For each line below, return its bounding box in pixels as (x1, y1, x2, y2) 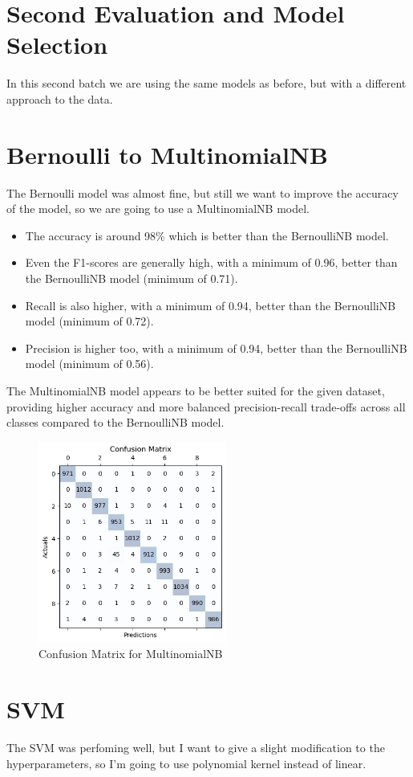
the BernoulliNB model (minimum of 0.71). (25, 270, 238, 286)
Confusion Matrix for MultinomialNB (38, 645, 223, 662)
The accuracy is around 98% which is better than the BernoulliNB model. (25, 227, 389, 243)
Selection (6, 28, 108, 61)
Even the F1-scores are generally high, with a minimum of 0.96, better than (25, 254, 398, 271)
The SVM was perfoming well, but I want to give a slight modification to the (6, 739, 385, 756)
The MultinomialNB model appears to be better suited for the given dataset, (6, 382, 385, 399)
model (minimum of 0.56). (25, 355, 154, 372)
